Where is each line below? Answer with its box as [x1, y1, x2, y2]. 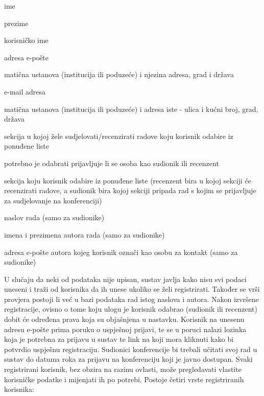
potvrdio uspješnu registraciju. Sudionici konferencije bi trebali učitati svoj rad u [4, 343, 257, 354]
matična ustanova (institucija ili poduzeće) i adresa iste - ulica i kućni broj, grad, [4, 103, 258, 114]
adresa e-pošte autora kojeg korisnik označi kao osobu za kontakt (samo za [4, 246, 238, 257]
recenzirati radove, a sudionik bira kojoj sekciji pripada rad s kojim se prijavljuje [4, 185, 256, 196]
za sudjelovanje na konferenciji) [4, 195, 102, 205]
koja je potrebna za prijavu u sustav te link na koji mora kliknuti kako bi [4, 334, 234, 344]
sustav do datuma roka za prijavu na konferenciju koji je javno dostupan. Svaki [4, 354, 253, 364]
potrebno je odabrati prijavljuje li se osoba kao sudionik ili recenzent [4, 157, 219, 168]
